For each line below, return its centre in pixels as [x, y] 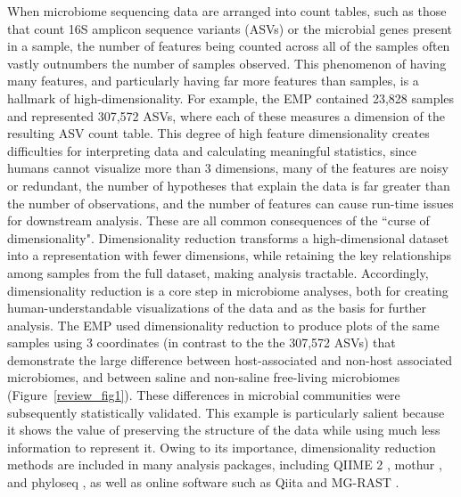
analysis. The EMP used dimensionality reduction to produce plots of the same [223, 325]
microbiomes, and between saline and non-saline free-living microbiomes [204, 377]
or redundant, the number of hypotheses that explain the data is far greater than [229, 185]
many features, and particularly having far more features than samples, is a [213, 81]
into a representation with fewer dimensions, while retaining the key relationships [229, 255]
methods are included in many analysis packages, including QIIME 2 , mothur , [225, 464]
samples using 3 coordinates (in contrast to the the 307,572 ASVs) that [202, 342]
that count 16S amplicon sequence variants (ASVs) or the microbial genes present [230, 28]
